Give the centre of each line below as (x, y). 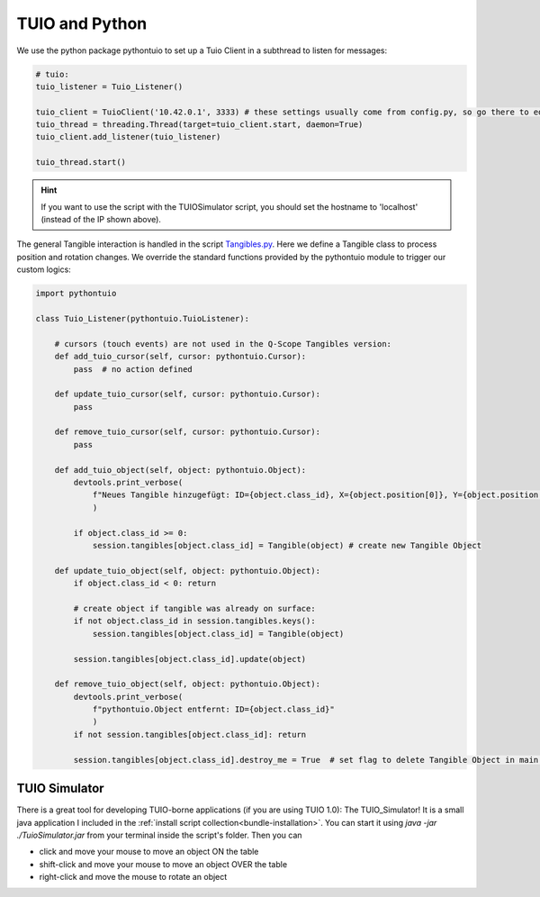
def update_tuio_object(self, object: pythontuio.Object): (188, 571)
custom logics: (44, 269)
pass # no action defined (133, 369)
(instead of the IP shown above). (101, 220)
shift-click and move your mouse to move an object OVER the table (163, 864)
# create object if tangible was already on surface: (194, 608)
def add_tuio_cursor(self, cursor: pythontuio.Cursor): (180, 357)
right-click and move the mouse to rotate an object (133, 877)
